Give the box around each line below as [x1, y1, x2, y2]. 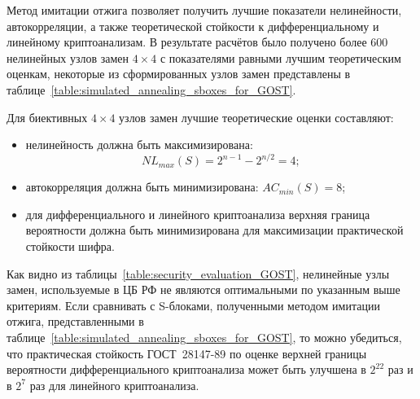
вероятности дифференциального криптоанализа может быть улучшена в [7, 361, 366, 378]
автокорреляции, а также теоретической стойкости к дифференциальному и [7, 17, 379, 34]
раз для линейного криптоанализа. [29, 376, 199, 393]
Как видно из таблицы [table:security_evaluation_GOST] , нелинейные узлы [7, 265, 390, 282]
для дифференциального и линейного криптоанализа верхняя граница [25, 205, 370, 222]
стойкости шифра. [25, 238, 115, 255]
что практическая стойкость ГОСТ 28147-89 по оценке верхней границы [7, 344, 367, 362]
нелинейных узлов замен [7, 49, 129, 66]
